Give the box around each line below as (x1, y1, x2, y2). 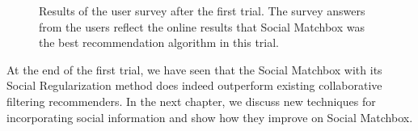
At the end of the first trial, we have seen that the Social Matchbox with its (6, 61, 382, 78)
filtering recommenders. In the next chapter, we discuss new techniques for (6, 92, 376, 109)
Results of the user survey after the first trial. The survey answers (39, 2, 365, 19)
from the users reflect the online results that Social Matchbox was (39, 18, 365, 35)
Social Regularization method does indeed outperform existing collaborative (6, 77, 382, 94)
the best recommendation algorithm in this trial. (39, 34, 280, 51)
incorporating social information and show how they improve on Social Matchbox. (6, 108, 413, 125)
